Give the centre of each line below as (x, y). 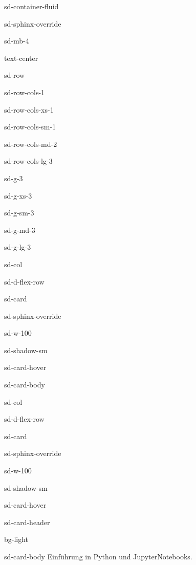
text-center (21, 58)
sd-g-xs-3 (18, 195)
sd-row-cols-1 (25, 92)
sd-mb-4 (17, 41)
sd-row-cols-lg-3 (28, 161)
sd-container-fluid (31, 6)
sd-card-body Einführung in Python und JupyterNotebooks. (98, 556)
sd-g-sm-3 (19, 213)
